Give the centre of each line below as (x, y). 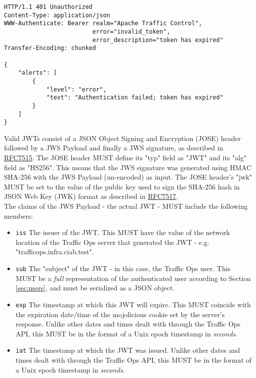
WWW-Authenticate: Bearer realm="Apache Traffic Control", (103, 24)
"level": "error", (76, 89)
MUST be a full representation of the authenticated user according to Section (133, 278)
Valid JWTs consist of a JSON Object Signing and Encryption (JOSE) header (123, 138)
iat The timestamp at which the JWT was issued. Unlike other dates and (128, 350)
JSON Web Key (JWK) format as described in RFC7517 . (91, 196)
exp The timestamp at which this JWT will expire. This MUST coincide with (133, 304)
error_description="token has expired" (158, 40)
